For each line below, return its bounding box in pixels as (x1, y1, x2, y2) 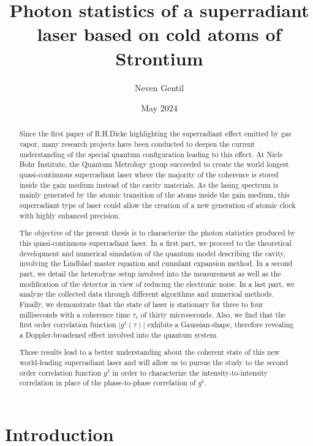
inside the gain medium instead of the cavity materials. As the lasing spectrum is (19, 179, 279, 190)
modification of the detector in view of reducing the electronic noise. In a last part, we (19, 278, 295, 289)
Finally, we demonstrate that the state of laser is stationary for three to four (19, 299, 263, 309)
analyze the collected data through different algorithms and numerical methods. (19, 289, 274, 299)
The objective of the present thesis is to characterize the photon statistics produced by (19, 228, 296, 238)
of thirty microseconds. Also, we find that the (140, 309, 286, 319)
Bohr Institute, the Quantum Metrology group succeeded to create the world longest (19, 159, 289, 169)
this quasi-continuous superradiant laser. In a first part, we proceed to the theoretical (19, 237, 292, 248)
